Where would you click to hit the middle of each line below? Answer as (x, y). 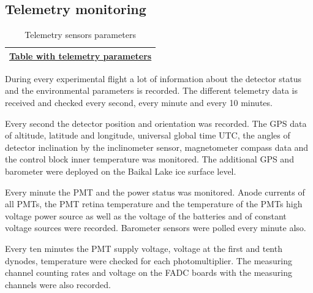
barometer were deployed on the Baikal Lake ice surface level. (121, 171)
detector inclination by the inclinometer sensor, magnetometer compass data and (157, 147)
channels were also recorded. (58, 284)
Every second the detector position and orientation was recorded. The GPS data (156, 123)
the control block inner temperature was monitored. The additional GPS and (149, 159)
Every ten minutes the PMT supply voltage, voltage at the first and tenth (144, 249)
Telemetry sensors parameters (80, 35)
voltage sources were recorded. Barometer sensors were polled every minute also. (156, 228)
